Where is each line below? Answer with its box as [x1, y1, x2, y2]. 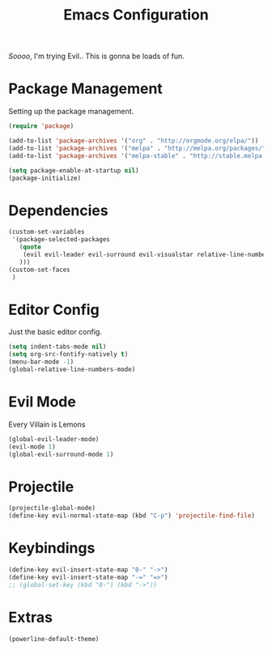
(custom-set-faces [8, 266, 70, 274]
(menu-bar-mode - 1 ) [8, 358, 74, 366]
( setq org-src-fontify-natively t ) [8, 350, 129, 359]
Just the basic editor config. [8, 327, 103, 337]
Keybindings [8, 539, 96, 558]
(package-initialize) [8, 174, 82, 182]
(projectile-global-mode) [8, 504, 96, 512]
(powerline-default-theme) [8, 635, 100, 643]
